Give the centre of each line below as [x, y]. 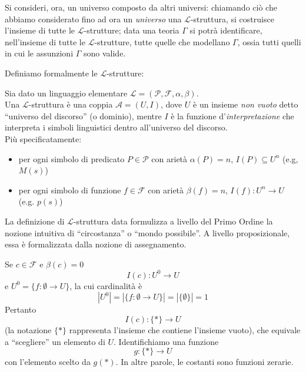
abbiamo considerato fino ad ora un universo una [93, 19]
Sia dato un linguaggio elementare [66, 93]
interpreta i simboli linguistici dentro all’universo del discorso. [116, 127]
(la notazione [28, 329]
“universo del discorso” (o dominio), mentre [83, 115]
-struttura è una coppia [71, 104]
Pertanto [21, 309]
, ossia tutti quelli [269, 41]
